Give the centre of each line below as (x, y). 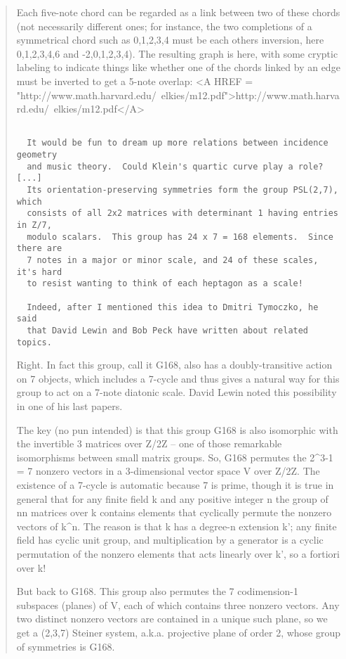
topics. (34, 342)
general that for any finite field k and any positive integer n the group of (172, 498)
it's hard (39, 272)
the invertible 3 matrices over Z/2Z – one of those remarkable (149, 443)
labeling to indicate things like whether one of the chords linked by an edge (178, 67)
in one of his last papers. (69, 406)
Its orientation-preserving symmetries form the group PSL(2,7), (182, 190)
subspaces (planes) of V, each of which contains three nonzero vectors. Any (178, 604)
